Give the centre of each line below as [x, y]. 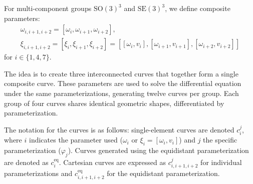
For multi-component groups [48, 8]
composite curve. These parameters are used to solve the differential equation [123, 83]
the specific [220, 140]
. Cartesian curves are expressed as [112, 162]
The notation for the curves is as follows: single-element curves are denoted [119, 129]
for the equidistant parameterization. [163, 173]
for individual [221, 162]
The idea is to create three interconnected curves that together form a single [121, 73]
